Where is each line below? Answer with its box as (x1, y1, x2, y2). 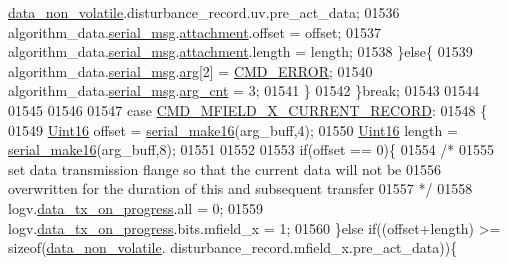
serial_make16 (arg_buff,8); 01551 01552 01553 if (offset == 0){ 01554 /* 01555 (8, 139, 494, 160)
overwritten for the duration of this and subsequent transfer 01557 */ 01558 (8, 178, 473, 199)
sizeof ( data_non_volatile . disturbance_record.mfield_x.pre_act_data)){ (8, 237, 458, 258)
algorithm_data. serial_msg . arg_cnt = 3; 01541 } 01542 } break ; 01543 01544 (8, 80, 480, 101)
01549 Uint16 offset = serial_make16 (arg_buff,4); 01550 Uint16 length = (8, 119, 458, 140)
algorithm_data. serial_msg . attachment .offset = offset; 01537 (8, 21, 381, 42)
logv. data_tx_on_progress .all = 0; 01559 (8, 197, 264, 218)
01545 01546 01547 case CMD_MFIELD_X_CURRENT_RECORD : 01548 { (8, 99, 488, 120)
